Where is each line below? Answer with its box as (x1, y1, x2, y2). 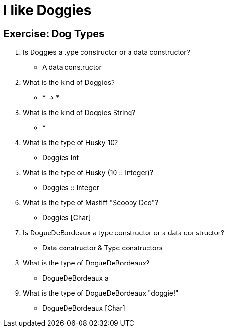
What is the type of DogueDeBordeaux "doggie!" (23, 289, 179, 298)
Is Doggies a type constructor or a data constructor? (23, 48, 190, 57)
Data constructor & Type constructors (42, 244, 163, 252)
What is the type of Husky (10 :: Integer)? (23, 168, 154, 177)
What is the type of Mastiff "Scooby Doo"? (23, 199, 159, 207)
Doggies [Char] (42, 214, 91, 222)
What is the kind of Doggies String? (23, 108, 136, 117)
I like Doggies (3, 2, 92, 18)
